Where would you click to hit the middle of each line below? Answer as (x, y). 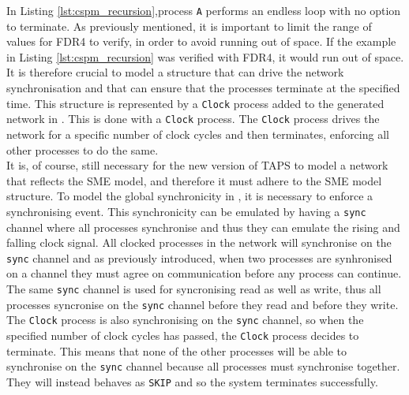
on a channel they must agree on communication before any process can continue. (204, 273)
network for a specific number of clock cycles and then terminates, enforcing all (198, 134)
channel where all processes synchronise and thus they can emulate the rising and (203, 227)
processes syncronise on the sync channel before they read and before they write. (203, 304)
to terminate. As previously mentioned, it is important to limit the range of (189, 26)
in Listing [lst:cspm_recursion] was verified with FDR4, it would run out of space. (205, 56)
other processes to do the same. (83, 149)
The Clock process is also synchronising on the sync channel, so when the (185, 320)
